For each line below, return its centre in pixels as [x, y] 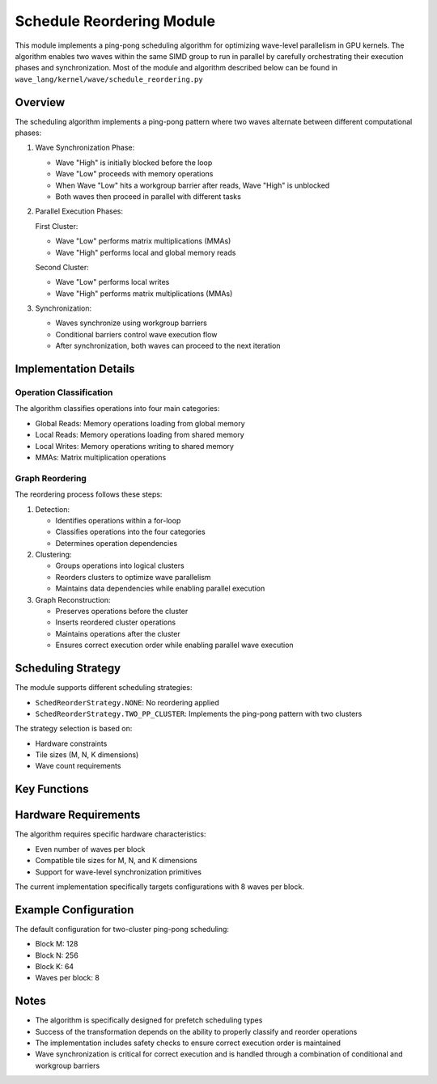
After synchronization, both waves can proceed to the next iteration [168, 346]
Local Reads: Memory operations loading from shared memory [140, 435]
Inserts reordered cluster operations [116, 622]
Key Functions [52, 789]
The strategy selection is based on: [74, 729]
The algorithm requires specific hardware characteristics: [110, 834]
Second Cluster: [62, 267]
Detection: [53, 509]
